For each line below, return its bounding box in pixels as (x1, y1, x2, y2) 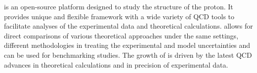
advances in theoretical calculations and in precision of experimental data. (4, 59, 228, 70)
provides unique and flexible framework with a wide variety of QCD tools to (4, 11, 235, 21)
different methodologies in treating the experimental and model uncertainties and (4, 40, 251, 50)
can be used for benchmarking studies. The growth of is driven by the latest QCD (4, 49, 252, 60)
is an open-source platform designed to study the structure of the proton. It (4, 1, 233, 11)
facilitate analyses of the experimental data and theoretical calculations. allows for (4, 21, 253, 31)
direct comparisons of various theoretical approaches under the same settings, (4, 30, 239, 40)
